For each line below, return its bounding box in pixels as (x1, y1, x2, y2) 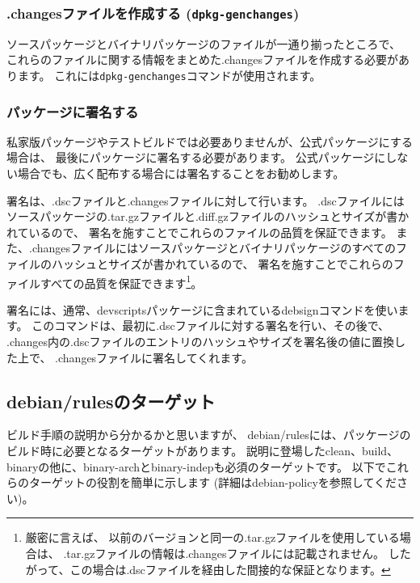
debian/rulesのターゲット (6, 388, 216, 413)
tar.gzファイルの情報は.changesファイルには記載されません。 (66, 544, 384, 561)
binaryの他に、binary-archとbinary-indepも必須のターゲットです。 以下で (6, 458, 386, 475)
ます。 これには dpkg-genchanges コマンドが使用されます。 (17, 66, 321, 83)
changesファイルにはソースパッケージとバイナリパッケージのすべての (31, 239, 396, 256)
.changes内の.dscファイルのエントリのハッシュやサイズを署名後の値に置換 (6, 333, 395, 350)
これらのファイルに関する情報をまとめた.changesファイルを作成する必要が (6, 51, 399, 68)
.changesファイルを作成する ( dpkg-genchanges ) (6, 2, 300, 23)
